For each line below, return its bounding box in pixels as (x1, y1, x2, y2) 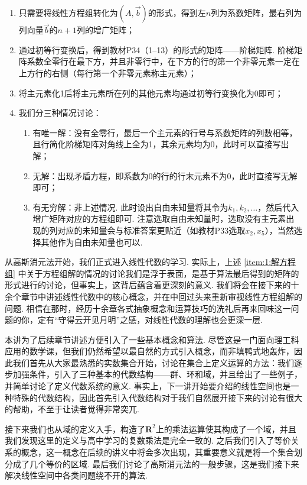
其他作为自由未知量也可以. (41, 235, 143, 248)
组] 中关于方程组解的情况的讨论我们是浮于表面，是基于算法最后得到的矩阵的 (5, 267, 299, 279)
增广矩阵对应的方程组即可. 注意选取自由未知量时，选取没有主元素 (32, 212, 286, 225)
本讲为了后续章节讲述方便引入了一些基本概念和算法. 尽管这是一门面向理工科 (5, 333, 299, 345)
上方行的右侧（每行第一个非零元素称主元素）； (18, 67, 197, 79)
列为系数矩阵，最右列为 (211, 7, 302, 18)
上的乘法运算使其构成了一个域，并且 (155, 422, 296, 435)
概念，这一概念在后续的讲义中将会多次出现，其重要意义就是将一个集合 (21, 446, 294, 458)
